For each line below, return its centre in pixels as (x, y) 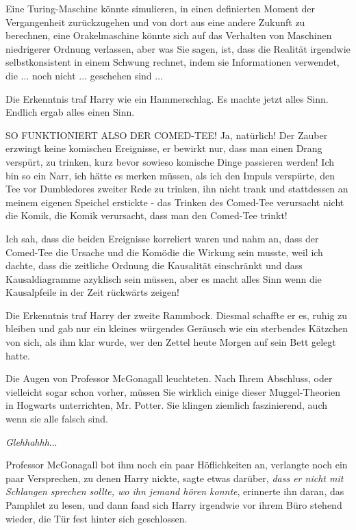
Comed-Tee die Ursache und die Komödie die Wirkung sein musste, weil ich (164, 252)
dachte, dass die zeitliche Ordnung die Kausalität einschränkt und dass (154, 265)
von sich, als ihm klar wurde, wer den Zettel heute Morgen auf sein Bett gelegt (171, 342)
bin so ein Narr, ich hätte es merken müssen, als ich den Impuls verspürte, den (170, 175)
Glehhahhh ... (31, 441)
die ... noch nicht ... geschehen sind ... (84, 75)
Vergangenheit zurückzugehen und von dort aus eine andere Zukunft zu (155, 22)
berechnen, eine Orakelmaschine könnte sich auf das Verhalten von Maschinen (169, 35)
